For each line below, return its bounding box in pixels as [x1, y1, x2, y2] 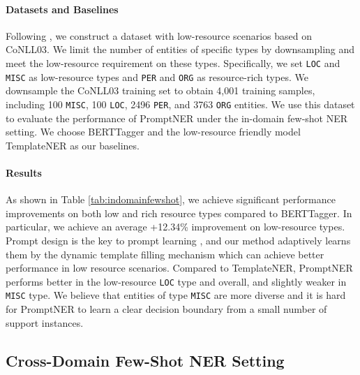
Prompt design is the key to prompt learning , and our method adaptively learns [6, 233, 351, 247]
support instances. [6, 315, 84, 330]
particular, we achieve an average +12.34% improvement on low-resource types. [6, 219, 345, 234]
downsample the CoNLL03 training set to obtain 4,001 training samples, [6, 83, 315, 98]
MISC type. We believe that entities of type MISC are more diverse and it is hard [6, 288, 346, 302]
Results [6, 165, 42, 179]
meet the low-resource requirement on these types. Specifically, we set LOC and [6, 55, 340, 70]
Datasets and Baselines [6, 1, 119, 16]
